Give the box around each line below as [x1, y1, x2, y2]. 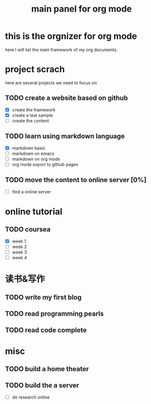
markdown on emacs [12, 151, 54, 156]
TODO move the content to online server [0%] [5, 176, 147, 184]
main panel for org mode [31, 3, 132, 15]
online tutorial [5, 206, 63, 217]
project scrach [5, 64, 65, 75]
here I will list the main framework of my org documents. [5, 47, 118, 52]
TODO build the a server [5, 381, 79, 389]
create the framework [12, 107, 56, 113]
